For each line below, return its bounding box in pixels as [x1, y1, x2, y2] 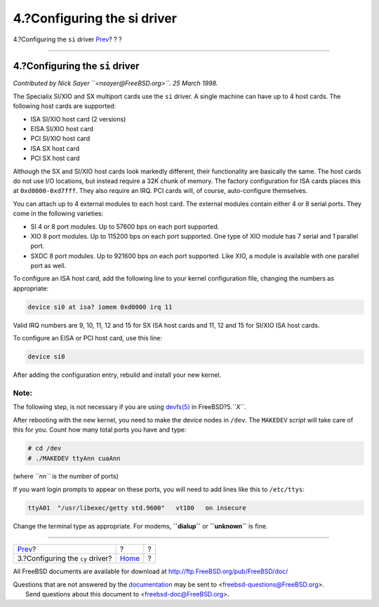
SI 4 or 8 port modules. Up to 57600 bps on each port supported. [30, 222, 220, 231]
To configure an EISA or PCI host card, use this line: [13, 334, 163, 342]
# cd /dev [27, 444, 62, 453]
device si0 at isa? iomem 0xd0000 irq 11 [27, 302, 173, 311]
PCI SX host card [30, 154, 80, 163]
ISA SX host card [30, 144, 80, 152]
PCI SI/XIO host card [30, 134, 91, 143]
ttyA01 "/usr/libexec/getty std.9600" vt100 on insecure [27, 504, 246, 512]
